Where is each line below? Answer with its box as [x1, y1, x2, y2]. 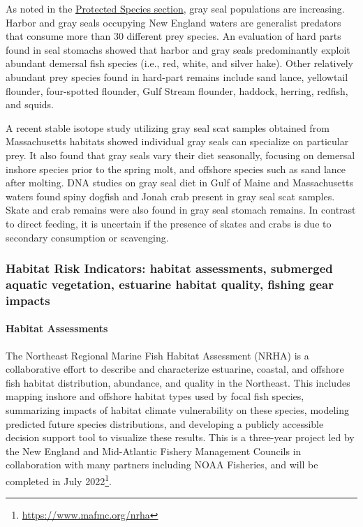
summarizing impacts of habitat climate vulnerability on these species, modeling [6, 402, 350, 417]
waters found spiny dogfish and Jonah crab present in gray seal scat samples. [6, 188, 335, 203]
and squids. [6, 97, 54, 112]
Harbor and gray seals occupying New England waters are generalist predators [6, 15, 341, 29]
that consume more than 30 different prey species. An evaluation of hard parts [6, 29, 341, 43]
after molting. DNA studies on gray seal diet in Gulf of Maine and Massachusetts [6, 175, 353, 190]
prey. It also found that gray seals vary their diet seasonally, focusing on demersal [6, 147, 355, 162]
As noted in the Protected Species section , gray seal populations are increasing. [6, 1, 345, 15]
